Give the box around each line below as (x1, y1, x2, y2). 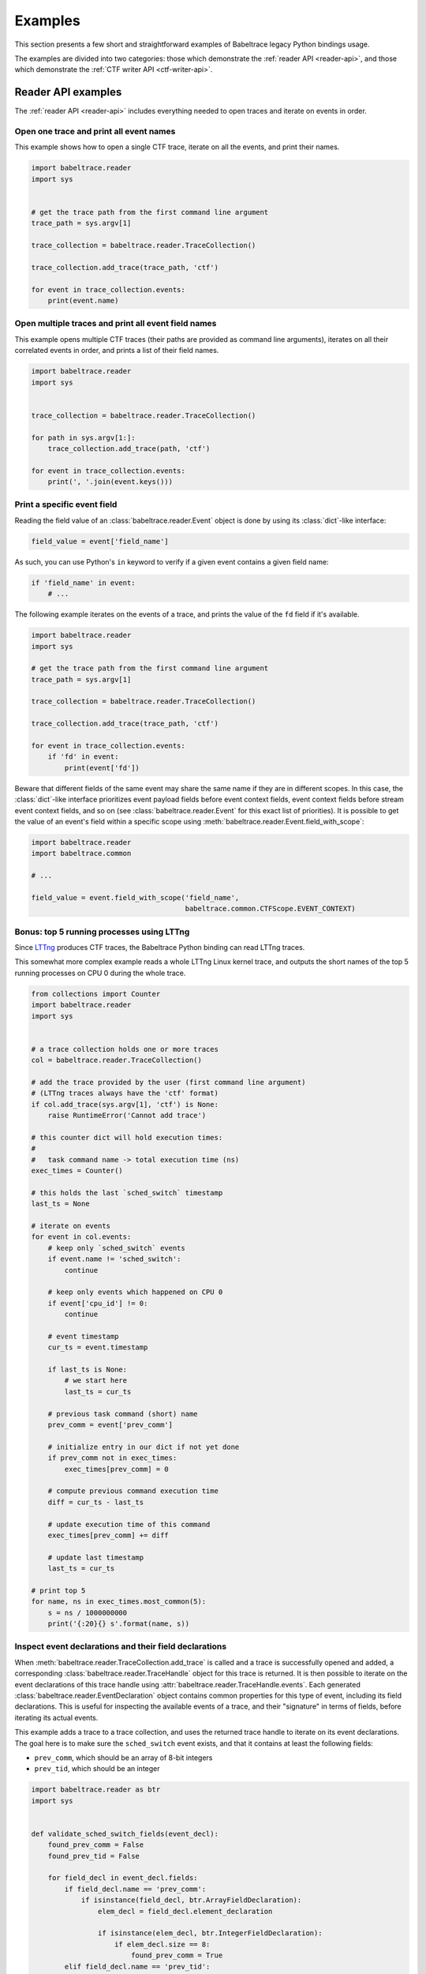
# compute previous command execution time (47, 1487, 219, 1496)
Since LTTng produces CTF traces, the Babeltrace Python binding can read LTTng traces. (14, 943, 305, 952)
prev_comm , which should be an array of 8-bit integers (34, 1753, 213, 1762)
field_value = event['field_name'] (31, 537, 169, 546)
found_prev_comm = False (47, 1841, 144, 1849)
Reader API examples (14, 85, 122, 99)
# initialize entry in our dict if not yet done (47, 1442, 240, 1451)
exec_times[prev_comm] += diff (47, 1530, 169, 1540)
